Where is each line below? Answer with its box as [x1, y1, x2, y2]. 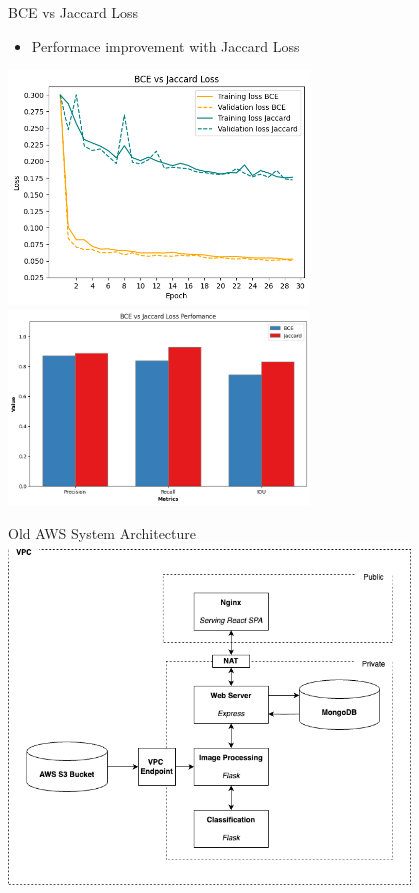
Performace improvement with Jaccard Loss [31, 35, 300, 56]
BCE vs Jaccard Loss [8, 2, 139, 22]
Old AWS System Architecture [8, 522, 196, 543]
